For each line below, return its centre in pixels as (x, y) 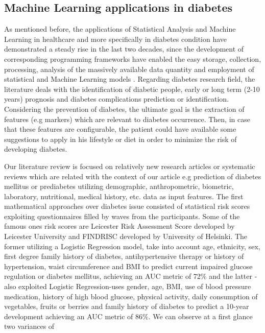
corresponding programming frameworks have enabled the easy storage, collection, (133, 58)
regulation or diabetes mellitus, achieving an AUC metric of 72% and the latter (128, 276)
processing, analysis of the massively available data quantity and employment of (129, 69)
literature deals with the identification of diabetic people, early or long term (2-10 (132, 89)
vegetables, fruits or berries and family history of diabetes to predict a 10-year (127, 306)
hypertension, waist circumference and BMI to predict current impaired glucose (128, 266)
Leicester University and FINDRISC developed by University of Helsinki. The (126, 236)
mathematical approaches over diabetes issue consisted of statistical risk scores (127, 206)
